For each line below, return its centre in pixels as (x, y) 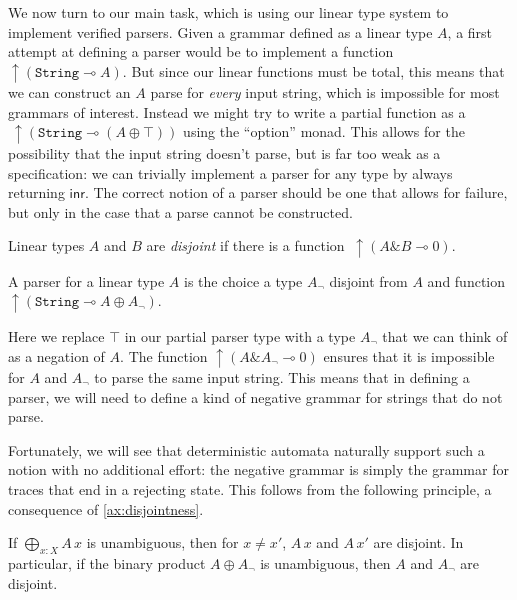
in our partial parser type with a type (240, 335)
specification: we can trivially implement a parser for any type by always (230, 172)
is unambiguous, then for (162, 542)
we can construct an (69, 92)
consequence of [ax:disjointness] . (106, 508)
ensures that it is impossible (409, 355)
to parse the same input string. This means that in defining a (282, 377)
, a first (470, 31)
